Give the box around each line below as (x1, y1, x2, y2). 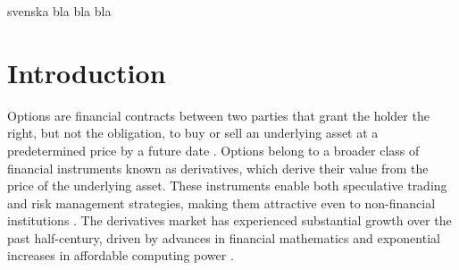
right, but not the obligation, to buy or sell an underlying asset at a (7, 123, 379, 142)
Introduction (7, 54, 166, 90)
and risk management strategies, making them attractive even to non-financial (7, 193, 436, 212)
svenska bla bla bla (7, 2, 112, 20)
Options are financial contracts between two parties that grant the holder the (7, 105, 430, 124)
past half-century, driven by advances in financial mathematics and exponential (7, 228, 440, 247)
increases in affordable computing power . (7, 246, 234, 265)
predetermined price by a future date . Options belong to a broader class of (7, 140, 420, 159)
